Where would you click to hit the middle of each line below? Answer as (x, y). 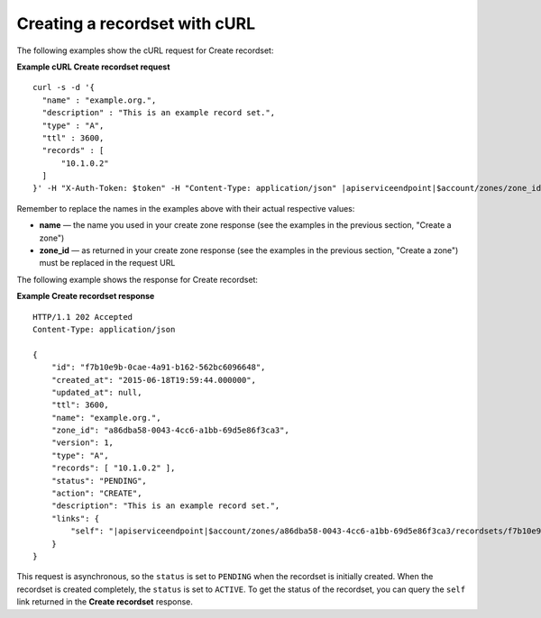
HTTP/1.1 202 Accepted (83, 317)
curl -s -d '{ (64, 87)
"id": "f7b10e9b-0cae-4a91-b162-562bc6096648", (158, 368)
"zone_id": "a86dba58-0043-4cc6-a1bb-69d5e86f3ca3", (170, 431)
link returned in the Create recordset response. (105, 602)
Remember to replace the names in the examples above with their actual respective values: (186, 208)
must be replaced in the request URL (107, 263)
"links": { (75, 518)
